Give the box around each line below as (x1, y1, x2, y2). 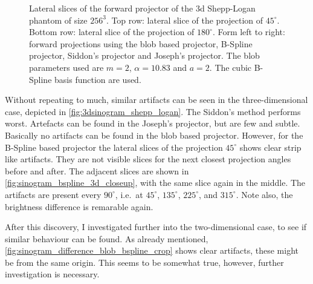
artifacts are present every (5, 188, 102, 200)
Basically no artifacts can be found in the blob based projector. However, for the (5, 128, 303, 141)
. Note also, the (236, 188, 293, 200)
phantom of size (29, 13, 88, 26)
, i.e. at (115, 188, 143, 200)
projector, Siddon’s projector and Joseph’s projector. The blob (29, 49, 260, 62)
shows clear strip (239, 140, 302, 153)
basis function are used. (54, 73, 141, 85)
